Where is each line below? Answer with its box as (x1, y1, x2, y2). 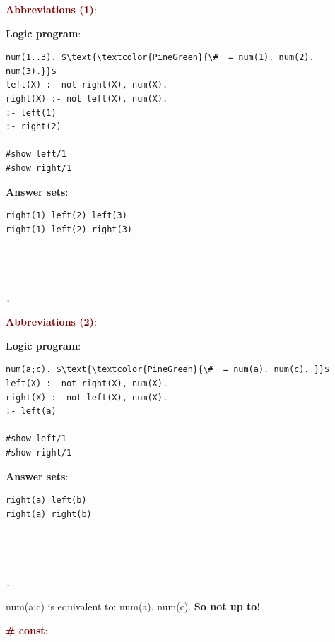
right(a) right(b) (6, 509, 92, 519)
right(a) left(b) (6, 495, 87, 506)
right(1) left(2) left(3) (6, 210, 127, 221)
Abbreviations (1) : (6, 2, 97, 16)
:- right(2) (6, 121, 61, 132)
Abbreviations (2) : (6, 314, 97, 329)
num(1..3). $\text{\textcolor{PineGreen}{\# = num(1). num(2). (6, 52, 315, 63)
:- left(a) (6, 406, 57, 417)
